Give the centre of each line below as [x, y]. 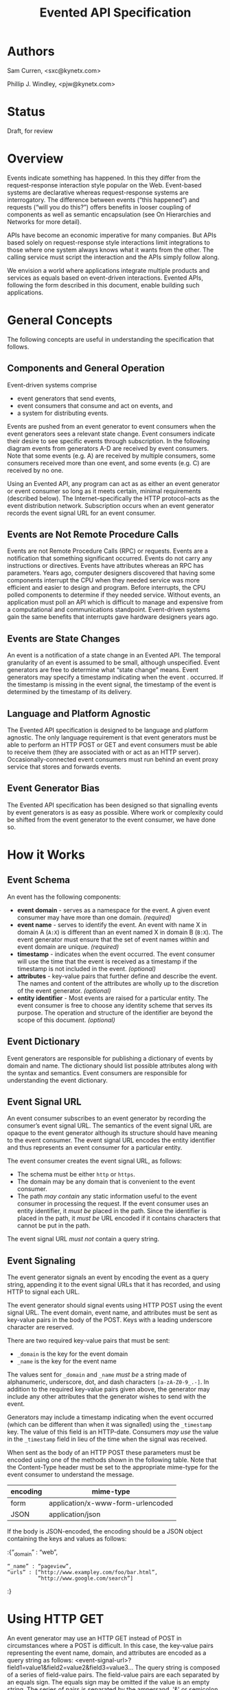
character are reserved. [41, 1327]
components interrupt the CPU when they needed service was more [104, 580]
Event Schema [39, 880]
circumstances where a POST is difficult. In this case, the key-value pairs [111, 1645]
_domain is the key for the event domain [72, 1354]
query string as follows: [41, 1660]
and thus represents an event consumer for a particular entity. [95, 1148]
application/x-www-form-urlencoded [111, 1503]
